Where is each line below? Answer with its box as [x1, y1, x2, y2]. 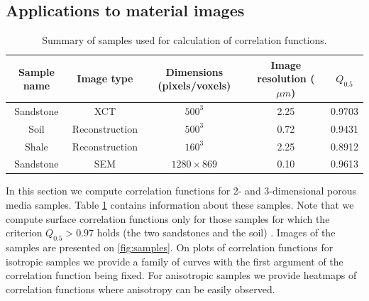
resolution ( [257, 71, 315, 86]
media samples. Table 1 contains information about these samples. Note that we [6, 197, 354, 212]
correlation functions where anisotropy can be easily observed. [6, 281, 275, 296]
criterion [6, 225, 43, 240]
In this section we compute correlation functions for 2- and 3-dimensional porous [6, 183, 357, 198]
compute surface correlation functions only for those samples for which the [6, 211, 330, 226]
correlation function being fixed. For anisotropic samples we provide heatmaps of [6, 268, 357, 283]
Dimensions [165, 64, 224, 79]
